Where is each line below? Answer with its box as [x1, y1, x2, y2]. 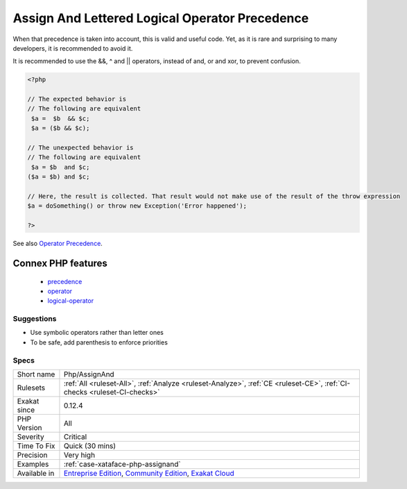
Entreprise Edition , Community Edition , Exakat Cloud [63, 469, 235, 479]
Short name [17, 370, 55, 379]
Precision [17, 450, 48, 460]
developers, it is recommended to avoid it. [12, 44, 133, 52]
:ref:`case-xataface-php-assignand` [63, 459, 181, 469]
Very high [63, 450, 96, 460]
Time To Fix [17, 441, 55, 451]
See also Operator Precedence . [12, 240, 103, 248]
